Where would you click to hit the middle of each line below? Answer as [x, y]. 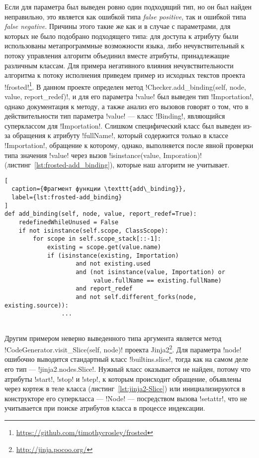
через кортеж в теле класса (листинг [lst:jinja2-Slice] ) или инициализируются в [125, 388]
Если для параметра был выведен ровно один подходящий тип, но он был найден [128, 6]
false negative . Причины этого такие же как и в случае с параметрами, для [118, 26]
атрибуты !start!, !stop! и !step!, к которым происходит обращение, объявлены [123, 379]
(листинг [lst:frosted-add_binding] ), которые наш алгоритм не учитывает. [117, 165]
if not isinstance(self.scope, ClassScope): [93, 230]
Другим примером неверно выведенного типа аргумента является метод [113, 338]
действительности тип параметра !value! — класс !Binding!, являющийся [115, 116]
